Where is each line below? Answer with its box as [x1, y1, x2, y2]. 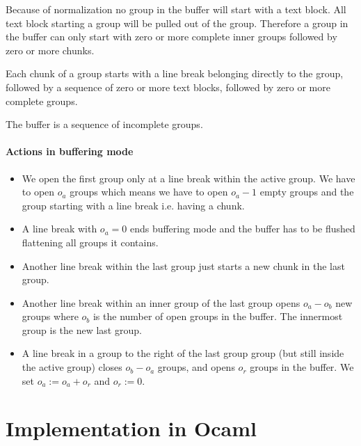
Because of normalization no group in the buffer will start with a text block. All [6, 2, 346, 16]
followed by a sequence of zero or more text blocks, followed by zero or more [6, 79, 330, 94]
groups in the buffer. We [250, 360, 354, 374]
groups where [22, 309, 79, 324]
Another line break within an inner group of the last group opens [22, 295, 300, 310]
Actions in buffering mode [6, 144, 134, 159]
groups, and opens [157, 360, 235, 374]
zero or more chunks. [6, 42, 95, 57]
